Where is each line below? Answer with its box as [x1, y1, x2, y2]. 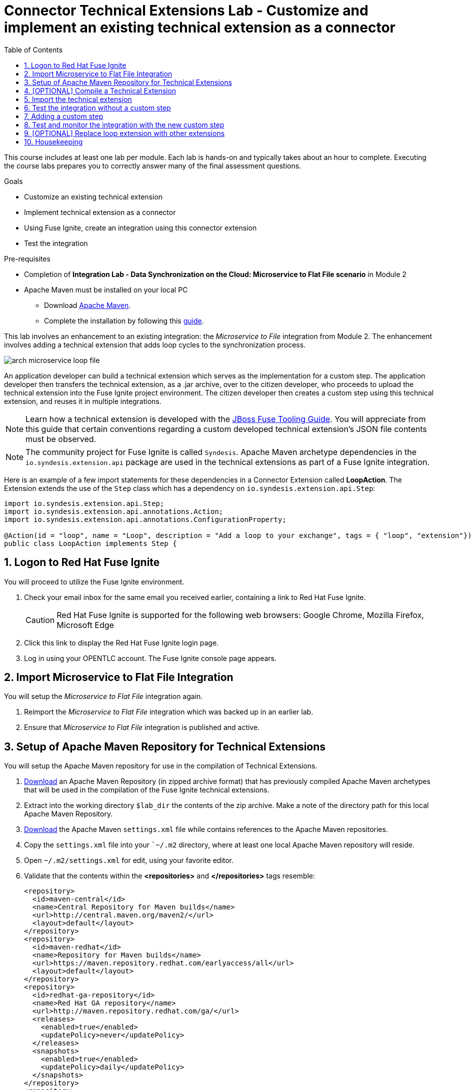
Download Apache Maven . [44, 300, 131, 309]
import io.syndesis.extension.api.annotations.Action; [4, 507, 223, 515]
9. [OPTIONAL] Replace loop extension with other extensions [24, 128, 225, 137]
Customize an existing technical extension [24, 192, 163, 201]
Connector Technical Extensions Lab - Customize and [4, 2, 368, 19]
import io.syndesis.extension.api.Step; [4, 499, 164, 507]
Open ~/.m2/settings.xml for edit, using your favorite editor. [24, 856, 234, 865]
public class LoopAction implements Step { [4, 539, 177, 547]
